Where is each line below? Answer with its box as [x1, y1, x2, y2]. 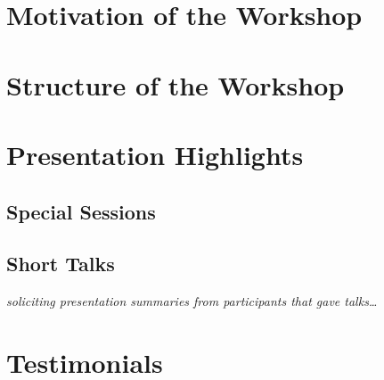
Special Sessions [6, 197, 156, 225]
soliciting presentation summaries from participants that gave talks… [6, 292, 378, 310]
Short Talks [6, 250, 115, 277]
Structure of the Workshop [6, 66, 345, 103]
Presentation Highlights [6, 136, 304, 172]
